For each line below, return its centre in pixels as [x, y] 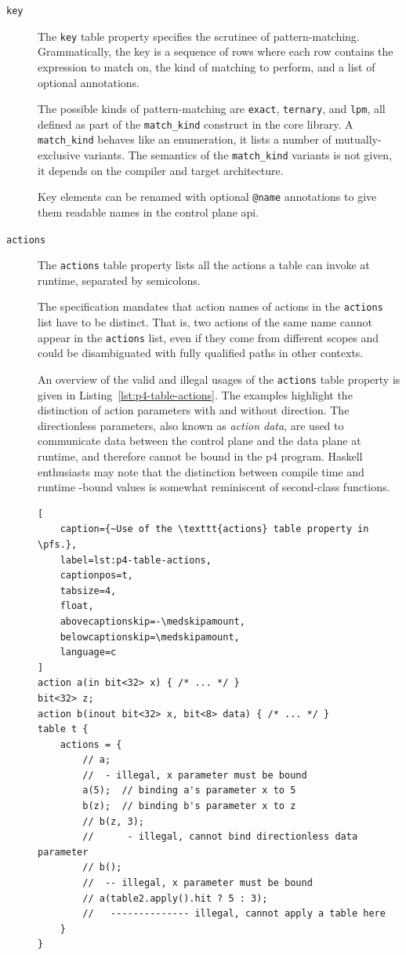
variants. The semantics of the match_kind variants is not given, [238, 155]
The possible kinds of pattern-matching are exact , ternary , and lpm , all [212, 109]
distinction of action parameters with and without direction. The [194, 410]
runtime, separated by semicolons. [119, 280]
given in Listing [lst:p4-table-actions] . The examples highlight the [195, 394]
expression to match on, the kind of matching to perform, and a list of [207, 66]
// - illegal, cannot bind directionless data [220, 837]
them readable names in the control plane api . [149, 211]
